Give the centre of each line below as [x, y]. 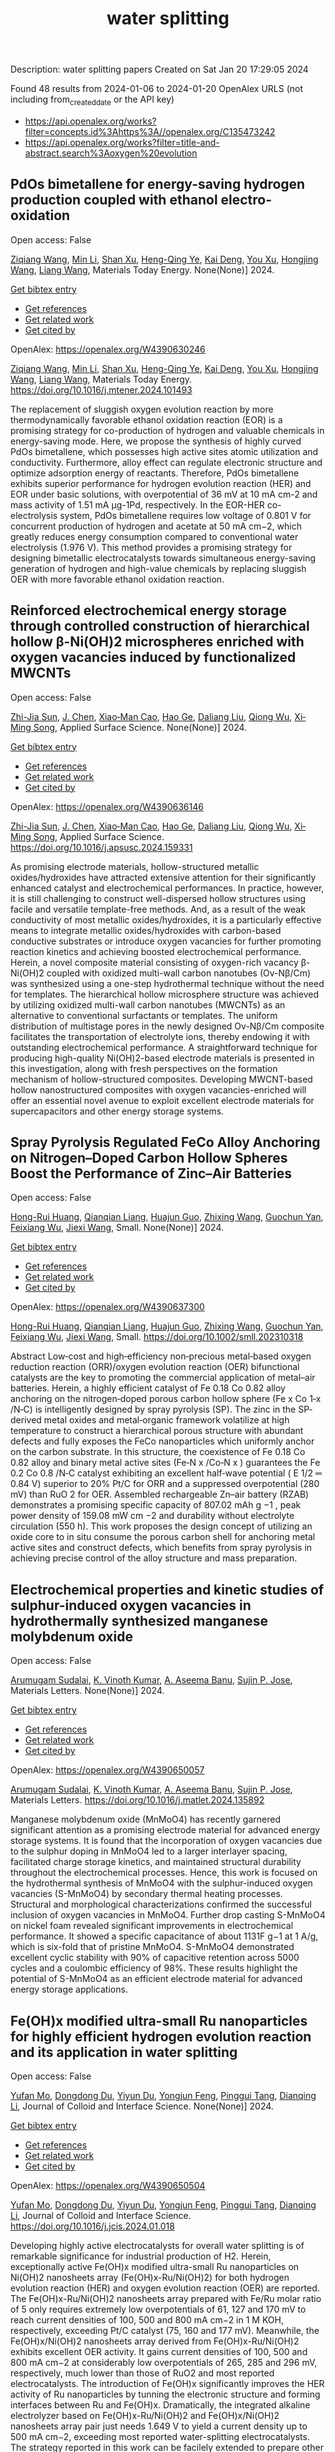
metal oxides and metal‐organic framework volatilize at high [166, 1420]
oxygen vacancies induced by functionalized [153, 657]
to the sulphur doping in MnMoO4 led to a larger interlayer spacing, [149, 1851]
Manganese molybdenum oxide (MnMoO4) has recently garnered [145, 1819]
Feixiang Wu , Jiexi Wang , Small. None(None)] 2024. [117, 1228]
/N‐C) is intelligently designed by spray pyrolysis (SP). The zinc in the [153, 1409]
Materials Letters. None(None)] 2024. [87, 1691]
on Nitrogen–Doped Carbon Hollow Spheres [149, 1158]
